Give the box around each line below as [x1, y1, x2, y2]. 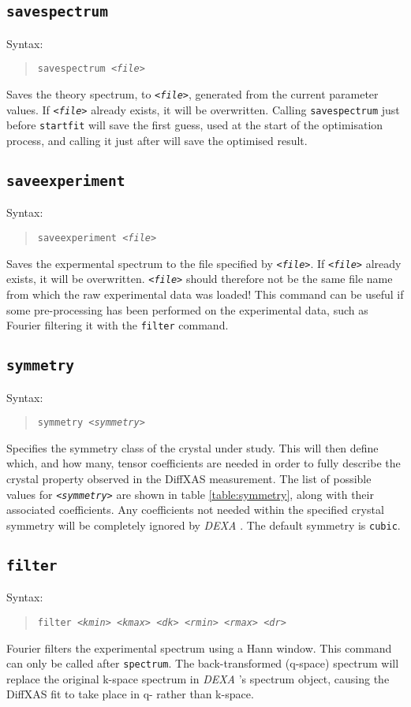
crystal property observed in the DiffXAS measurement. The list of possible [6, 471, 372, 486]
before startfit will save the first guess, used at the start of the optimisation [6, 117, 383, 133]
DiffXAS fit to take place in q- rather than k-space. [6, 686, 254, 702]
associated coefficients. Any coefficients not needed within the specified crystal [6, 501, 384, 518]
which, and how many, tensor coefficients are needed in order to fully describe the [6, 455, 401, 471]
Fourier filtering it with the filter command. [6, 317, 229, 333]
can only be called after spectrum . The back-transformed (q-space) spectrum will [6, 655, 399, 672]
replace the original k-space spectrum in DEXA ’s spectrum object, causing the [6, 670, 390, 687]
